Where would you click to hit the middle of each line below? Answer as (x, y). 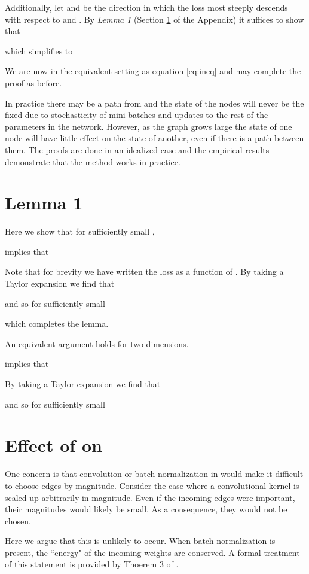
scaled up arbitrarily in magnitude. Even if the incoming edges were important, (150, 497)
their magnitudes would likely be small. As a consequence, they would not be (146, 509)
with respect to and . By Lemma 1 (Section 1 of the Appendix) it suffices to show (154, 19)
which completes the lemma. (57, 324)
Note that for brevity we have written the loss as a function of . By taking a (144, 271)
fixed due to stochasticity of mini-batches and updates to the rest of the (137, 115)
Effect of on (53, 445)
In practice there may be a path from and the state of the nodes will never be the (154, 103)
